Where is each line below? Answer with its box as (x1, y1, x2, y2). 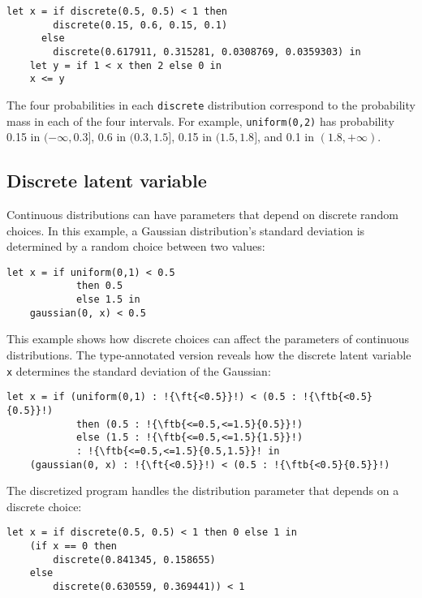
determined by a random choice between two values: (6, 238, 265, 255)
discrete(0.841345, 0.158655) (53, 553, 216, 566)
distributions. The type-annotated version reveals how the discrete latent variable (6, 346, 411, 364)
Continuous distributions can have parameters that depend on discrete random (6, 206, 398, 223)
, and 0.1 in (257, 128, 315, 145)
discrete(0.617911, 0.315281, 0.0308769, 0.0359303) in (53, 45, 361, 58)
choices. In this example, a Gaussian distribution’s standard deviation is (6, 222, 365, 239)
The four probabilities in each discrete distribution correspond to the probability (6, 96, 416, 113)
